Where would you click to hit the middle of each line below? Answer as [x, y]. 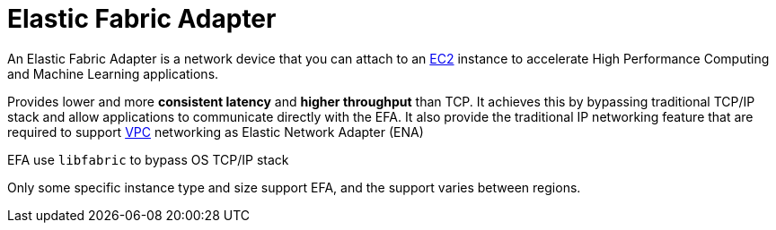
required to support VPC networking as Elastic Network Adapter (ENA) [216, 132]
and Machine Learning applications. [113, 73]
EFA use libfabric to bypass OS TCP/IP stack [148, 159]
